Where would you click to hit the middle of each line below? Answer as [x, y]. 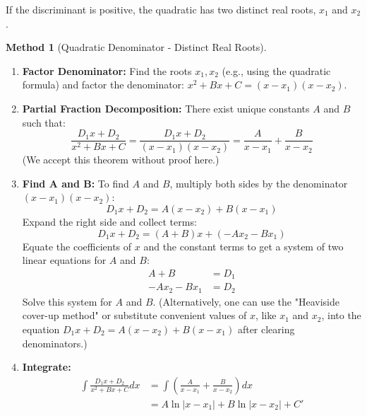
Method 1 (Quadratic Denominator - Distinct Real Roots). [136, 47]
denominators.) [55, 343]
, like [266, 315]
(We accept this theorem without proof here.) [121, 160]
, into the [341, 315]
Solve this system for [67, 301]
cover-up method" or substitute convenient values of [134, 315]
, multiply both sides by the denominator [259, 183]
